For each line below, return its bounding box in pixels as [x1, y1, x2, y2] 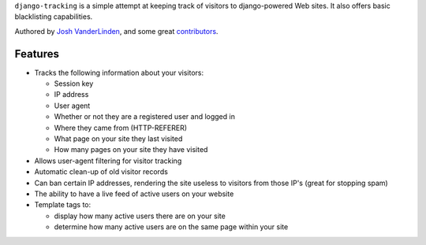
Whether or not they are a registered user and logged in [54, 112, 236, 121]
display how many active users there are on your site [54, 211, 226, 221]
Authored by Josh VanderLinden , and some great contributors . [14, 26, 219, 35]
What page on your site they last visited [54, 134, 183, 143]
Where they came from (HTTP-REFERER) [54, 123, 188, 132]
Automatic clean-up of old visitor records [34, 167, 169, 176]
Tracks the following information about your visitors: [34, 68, 204, 77]
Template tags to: [34, 200, 92, 210]
